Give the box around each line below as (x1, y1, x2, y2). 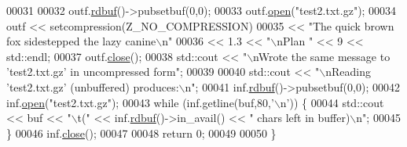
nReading (325, 63, 371, 80)
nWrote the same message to (253, 48, 390, 64)
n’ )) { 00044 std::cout (280, 94, 384, 110)
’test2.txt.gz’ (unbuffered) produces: (6, 78, 179, 95)
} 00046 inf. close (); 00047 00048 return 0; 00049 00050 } (6, 124, 277, 141)
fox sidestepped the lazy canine (6, 33, 156, 49)
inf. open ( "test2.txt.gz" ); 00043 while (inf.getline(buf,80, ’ (6, 94, 274, 110)
